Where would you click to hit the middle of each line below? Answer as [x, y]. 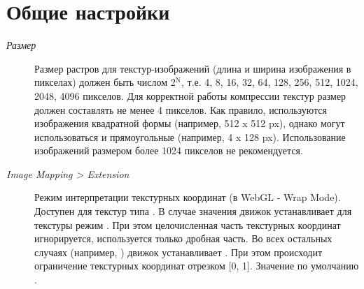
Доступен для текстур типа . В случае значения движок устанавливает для [193, 211]
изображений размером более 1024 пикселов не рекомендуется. [169, 150]
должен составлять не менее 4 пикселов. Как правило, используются [181, 109]
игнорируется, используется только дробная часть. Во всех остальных [183, 238]
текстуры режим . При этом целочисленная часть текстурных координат [188, 224]
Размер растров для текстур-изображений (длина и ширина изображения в [193, 68]
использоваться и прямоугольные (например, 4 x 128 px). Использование [190, 136]
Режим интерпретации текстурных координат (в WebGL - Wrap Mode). [188, 197]
